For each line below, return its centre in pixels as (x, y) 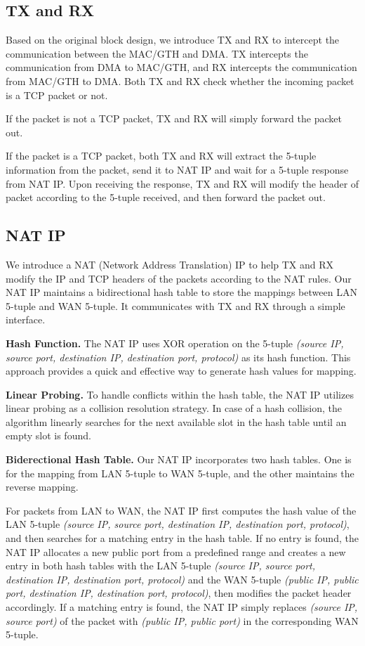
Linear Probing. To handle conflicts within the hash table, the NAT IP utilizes (180, 394)
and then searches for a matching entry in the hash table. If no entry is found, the (182, 538)
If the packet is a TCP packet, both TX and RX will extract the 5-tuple (161, 156)
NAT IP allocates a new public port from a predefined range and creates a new (176, 551)
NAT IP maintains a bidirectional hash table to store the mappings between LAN (181, 292)
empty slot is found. (48, 435)
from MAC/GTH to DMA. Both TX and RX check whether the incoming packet (180, 80)
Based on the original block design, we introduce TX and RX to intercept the (173, 40)
